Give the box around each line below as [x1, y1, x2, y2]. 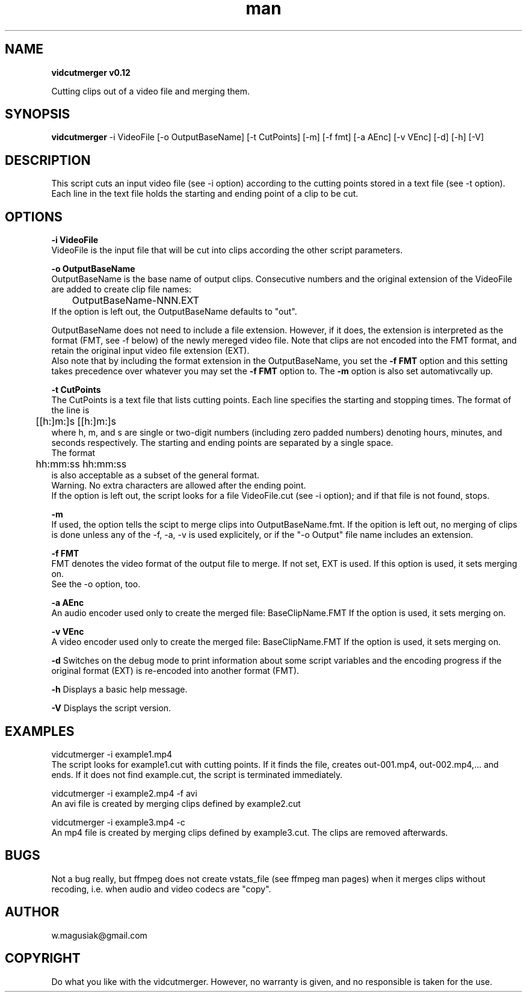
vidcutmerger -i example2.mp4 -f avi [51, 788, 197, 798]
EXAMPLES [5, 723, 75, 739]
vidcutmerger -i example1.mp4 [51, 749, 173, 759]
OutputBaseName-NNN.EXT [72, 294, 200, 307]
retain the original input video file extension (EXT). [51, 345, 250, 356]
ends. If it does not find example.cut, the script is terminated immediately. [51, 769, 343, 780]
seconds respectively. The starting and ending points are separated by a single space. [51, 437, 393, 448]
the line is [51, 405, 90, 416]
